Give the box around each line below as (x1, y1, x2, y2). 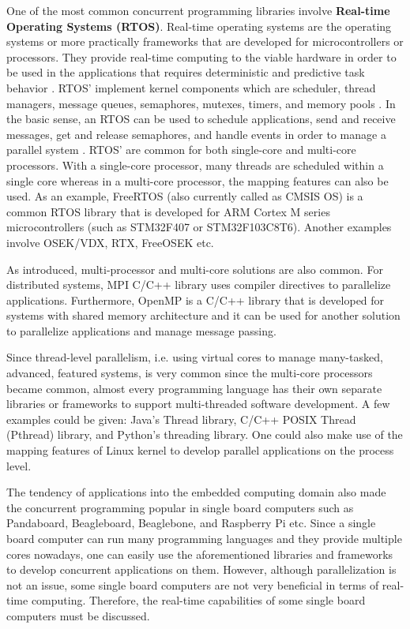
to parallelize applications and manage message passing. (6, 322, 276, 339)
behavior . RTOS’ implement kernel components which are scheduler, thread (6, 79, 376, 95)
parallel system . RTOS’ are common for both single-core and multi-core (6, 141, 356, 158)
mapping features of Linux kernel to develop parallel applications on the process (6, 442, 394, 459)
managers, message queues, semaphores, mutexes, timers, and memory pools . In (6, 95, 396, 111)
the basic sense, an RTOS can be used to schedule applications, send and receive (6, 110, 396, 127)
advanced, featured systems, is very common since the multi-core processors (6, 365, 373, 381)
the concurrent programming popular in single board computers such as (6, 499, 354, 515)
